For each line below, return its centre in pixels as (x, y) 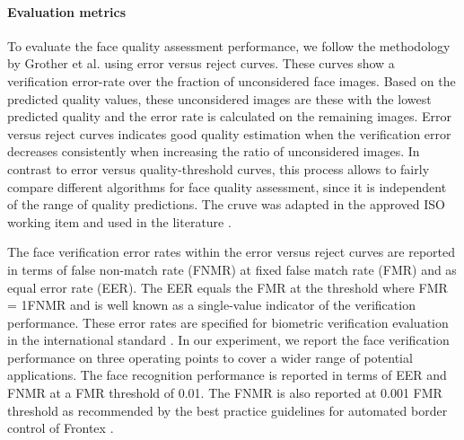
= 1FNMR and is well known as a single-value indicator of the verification (211, 305)
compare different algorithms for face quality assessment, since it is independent (227, 186)
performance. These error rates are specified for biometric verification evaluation (228, 322)
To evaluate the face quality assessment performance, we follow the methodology (229, 45)
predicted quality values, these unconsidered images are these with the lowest (219, 98)
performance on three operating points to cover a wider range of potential (210, 357)
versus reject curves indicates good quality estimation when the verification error (229, 133)
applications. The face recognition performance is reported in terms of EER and (227, 375)
